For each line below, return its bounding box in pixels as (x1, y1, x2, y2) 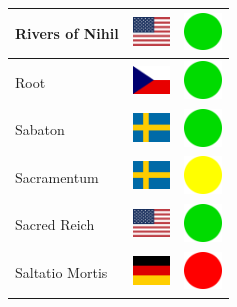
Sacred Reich (15, 214, 95, 235)
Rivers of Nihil (15, 22, 119, 43)
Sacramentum (15, 166, 99, 187)
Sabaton (15, 119, 65, 140)
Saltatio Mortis (15, 262, 108, 283)
